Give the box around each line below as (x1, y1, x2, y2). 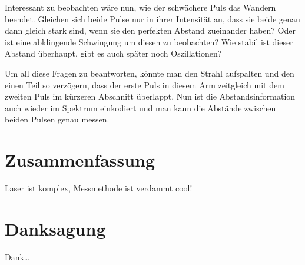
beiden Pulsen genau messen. (5, 113, 110, 125)
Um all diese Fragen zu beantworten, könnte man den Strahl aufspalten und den (5, 67, 294, 79)
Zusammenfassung (5, 148, 155, 172)
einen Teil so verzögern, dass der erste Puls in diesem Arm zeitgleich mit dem (5, 78, 284, 91)
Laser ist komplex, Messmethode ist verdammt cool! (5, 182, 193, 194)
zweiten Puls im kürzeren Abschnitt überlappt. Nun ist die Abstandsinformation (5, 90, 296, 102)
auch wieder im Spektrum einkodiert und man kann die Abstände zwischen (5, 101, 276, 114)
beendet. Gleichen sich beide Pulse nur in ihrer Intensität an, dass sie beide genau (5, 12, 300, 25)
